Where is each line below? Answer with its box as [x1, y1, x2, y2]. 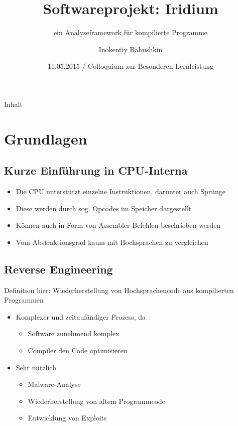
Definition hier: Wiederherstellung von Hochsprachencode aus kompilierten [4, 285, 234, 295]
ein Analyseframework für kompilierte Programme [53, 27, 208, 38]
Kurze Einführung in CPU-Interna [4, 163, 188, 178]
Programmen [4, 295, 44, 305]
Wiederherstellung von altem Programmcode [28, 395, 166, 406]
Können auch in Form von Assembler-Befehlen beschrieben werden [16, 220, 221, 230]
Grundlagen [4, 128, 87, 149]
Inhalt [4, 98, 23, 109]
